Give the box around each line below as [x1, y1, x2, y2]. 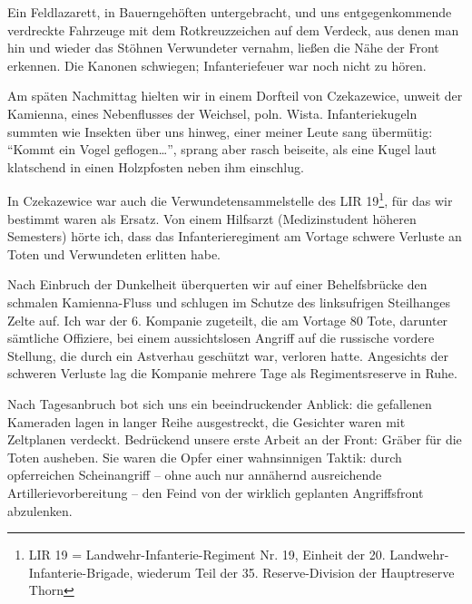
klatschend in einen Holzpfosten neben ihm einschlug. [7, 157, 304, 176]
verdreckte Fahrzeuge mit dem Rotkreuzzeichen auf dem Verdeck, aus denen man [7, 20, 459, 39]
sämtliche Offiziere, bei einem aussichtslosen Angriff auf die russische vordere [7, 328, 435, 347]
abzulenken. [7, 501, 73, 520]
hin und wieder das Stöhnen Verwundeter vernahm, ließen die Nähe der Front [7, 38, 439, 57]
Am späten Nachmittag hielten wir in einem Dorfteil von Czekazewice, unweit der [7, 86, 463, 105]
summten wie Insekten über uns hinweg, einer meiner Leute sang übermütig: [7, 122, 433, 141]
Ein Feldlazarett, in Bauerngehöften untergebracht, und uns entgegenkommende [7, 3, 452, 21]
